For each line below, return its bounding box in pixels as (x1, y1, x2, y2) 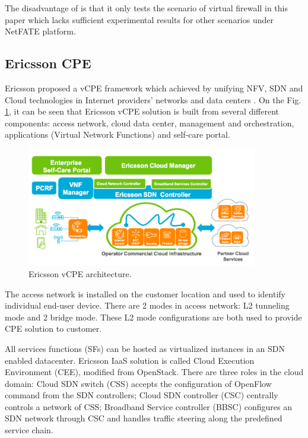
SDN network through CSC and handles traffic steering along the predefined (5, 412, 282, 424)
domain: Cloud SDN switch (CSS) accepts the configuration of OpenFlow (5, 377, 272, 389)
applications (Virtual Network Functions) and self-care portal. (5, 128, 230, 141)
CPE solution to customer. (5, 322, 102, 335)
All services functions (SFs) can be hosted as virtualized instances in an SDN (5, 342, 285, 354)
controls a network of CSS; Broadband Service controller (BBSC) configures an (5, 400, 293, 412)
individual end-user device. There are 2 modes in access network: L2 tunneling (5, 299, 290, 312)
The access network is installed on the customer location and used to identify (5, 287, 286, 300)
